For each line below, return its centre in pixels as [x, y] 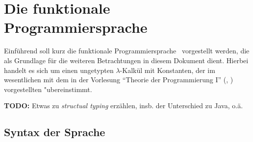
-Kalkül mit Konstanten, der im [167, 70]
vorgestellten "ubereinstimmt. [48, 89]
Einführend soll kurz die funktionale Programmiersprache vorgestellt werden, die [127, 51]
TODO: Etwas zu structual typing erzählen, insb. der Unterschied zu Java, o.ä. [124, 106]
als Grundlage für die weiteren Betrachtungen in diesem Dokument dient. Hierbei [126, 60]
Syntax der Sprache [55, 132]
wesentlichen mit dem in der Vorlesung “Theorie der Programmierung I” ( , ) [119, 80]
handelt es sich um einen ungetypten [59, 70]
